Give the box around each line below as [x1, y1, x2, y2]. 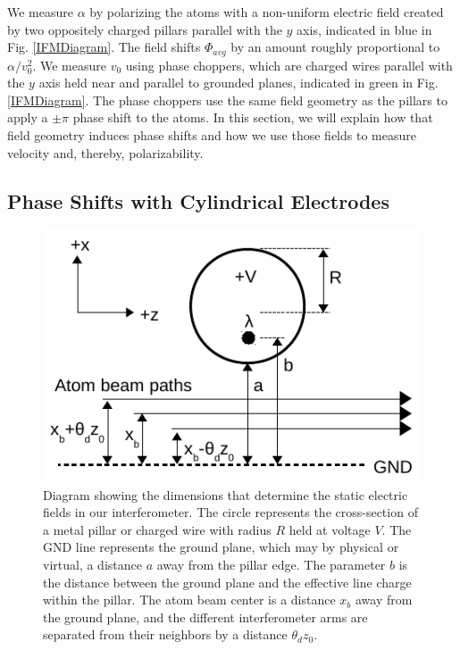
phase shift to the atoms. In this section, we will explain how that [72, 108, 433, 127]
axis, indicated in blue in [297, 20, 432, 38]
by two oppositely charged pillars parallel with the [7, 20, 282, 38]
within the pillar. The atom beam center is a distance [43, 590, 336, 609]
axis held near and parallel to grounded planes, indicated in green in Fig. [38, 73, 439, 92]
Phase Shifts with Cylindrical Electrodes [7, 187, 389, 214]
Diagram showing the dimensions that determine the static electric [43, 485, 408, 504]
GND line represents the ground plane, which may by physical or [43, 537, 399, 556]
